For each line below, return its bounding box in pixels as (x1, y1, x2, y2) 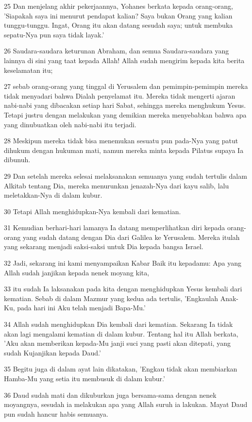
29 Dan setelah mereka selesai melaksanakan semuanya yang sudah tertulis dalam (4, 170, 247, 181)
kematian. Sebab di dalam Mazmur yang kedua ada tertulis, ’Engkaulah (4, 293, 218, 303)
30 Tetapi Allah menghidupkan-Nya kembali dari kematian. (4, 206, 181, 216)
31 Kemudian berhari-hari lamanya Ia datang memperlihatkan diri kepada (4, 222, 225, 233)
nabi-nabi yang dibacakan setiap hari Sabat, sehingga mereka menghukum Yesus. (4, 100, 246, 110)
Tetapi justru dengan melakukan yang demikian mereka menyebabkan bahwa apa (4, 109, 247, 119)
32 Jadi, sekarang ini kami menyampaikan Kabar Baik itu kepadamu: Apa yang (4, 258, 242, 268)
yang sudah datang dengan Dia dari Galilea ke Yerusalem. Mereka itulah (22, 232, 240, 242)
